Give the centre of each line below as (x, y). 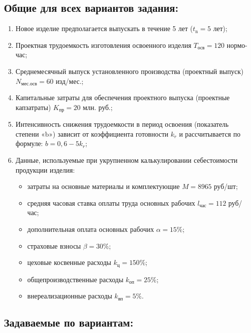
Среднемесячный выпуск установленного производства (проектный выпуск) (129, 71)
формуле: (29, 143)
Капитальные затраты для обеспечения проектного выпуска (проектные (123, 97)
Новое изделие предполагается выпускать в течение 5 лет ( (104, 28)
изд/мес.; (70, 81)
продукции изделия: (45, 169)
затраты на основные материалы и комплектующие (103, 186)
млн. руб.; (98, 107)
